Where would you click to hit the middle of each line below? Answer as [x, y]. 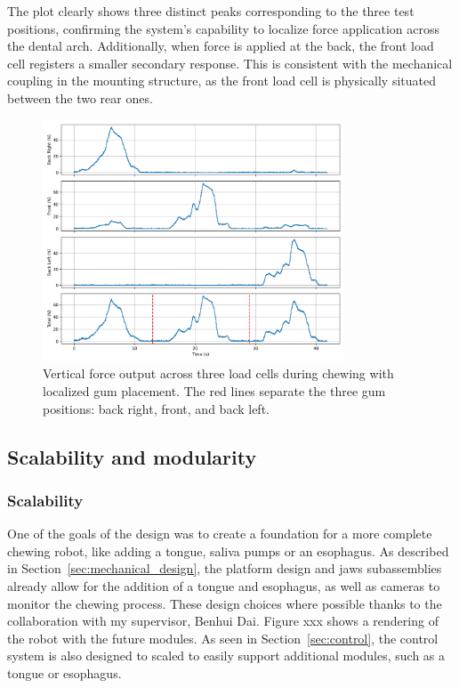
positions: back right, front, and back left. [156, 408]
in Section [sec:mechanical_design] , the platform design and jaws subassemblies [225, 568]
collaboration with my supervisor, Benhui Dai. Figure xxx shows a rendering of [223, 621]
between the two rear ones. [80, 97]
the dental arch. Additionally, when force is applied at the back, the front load [221, 46]
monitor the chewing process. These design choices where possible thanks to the [225, 603]
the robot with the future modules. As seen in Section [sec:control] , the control [223, 638]
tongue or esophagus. [64, 672]
